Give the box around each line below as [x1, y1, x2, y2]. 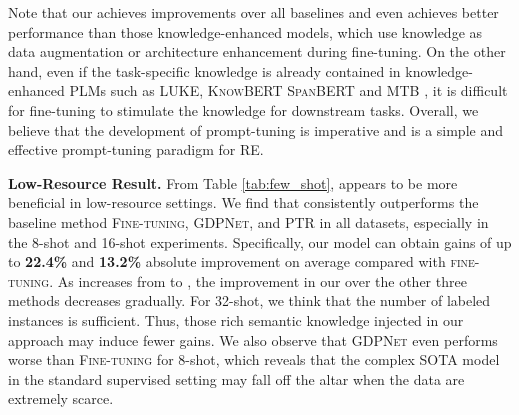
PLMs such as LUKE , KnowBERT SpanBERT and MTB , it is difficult [69, 80, 508, 101]
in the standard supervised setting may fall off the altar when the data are [8, 368, 465, 389]
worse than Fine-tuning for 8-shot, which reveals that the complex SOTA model [8, 349, 500, 370]
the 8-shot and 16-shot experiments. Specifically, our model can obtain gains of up [8, 231, 512, 252]
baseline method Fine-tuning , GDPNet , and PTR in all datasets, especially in [8, 211, 489, 232]
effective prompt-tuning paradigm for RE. [8, 139, 264, 160]
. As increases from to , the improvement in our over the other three [49, 270, 467, 291]
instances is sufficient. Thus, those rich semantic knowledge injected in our [8, 309, 464, 330]
